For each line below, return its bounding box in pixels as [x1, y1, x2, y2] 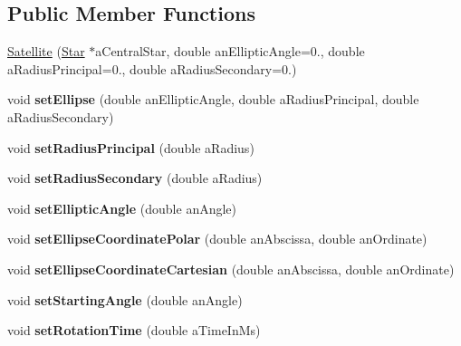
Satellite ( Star [7, 42, 85, 61]
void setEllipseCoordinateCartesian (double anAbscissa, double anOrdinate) [7, 259, 455, 278]
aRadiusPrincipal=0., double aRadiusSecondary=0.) [7, 59, 297, 78]
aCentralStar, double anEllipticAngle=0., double [95, 42, 365, 61]
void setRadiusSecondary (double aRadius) [7, 168, 263, 187]
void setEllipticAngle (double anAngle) [7, 198, 237, 217]
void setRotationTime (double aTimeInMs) [7, 321, 261, 340]
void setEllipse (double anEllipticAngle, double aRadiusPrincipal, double [7, 90, 419, 109]
